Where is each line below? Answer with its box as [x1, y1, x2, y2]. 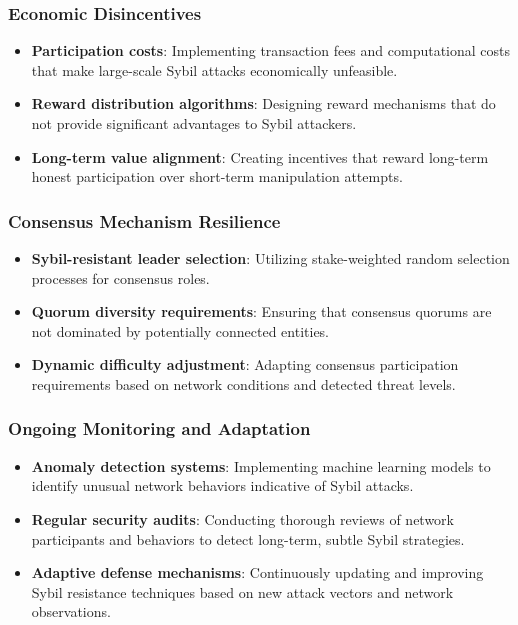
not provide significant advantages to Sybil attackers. [31, 113, 357, 133]
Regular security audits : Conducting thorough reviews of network [31, 508, 455, 529]
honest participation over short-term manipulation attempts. [31, 166, 403, 187]
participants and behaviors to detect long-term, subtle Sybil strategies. [31, 528, 465, 549]
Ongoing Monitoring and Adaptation [8, 416, 311, 441]
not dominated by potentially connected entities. [31, 320, 330, 341]
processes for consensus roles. [31, 267, 210, 288]
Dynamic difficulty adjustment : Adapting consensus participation [31, 354, 459, 375]
